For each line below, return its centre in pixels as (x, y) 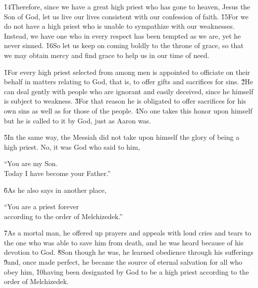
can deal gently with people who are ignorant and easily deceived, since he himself (129, 91)
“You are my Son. (31, 163)
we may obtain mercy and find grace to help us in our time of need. (107, 55)
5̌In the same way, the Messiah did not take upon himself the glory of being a (122, 137)
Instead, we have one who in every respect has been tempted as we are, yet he (123, 35)
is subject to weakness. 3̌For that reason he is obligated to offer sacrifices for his (125, 101)
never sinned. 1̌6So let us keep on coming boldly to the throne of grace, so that (124, 45)
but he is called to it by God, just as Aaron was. (77, 120)
